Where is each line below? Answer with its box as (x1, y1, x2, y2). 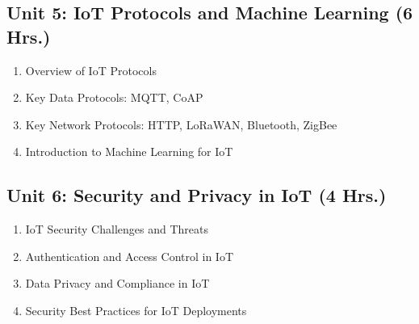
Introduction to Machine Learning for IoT (25, 143, 233, 160)
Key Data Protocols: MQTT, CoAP (25, 89, 203, 106)
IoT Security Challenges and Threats (25, 221, 208, 238)
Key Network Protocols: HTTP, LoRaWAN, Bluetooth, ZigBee (25, 116, 337, 133)
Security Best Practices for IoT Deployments (25, 301, 247, 318)
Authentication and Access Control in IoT (25, 247, 234, 264)
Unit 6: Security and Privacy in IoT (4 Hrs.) (6, 183, 387, 208)
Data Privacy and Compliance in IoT (25, 275, 210, 292)
